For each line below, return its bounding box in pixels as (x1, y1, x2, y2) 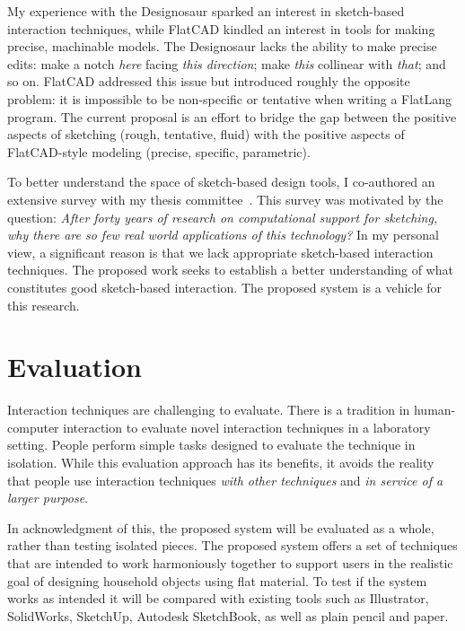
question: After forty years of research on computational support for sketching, (7, 207, 438, 226)
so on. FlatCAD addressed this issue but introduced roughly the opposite (7, 72, 410, 91)
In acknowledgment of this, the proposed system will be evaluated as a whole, (7, 518, 434, 537)
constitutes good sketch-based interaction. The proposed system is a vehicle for (7, 277, 443, 296)
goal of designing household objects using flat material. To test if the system (7, 571, 427, 590)
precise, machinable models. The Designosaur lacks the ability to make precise (7, 37, 437, 56)
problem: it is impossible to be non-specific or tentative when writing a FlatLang (7, 89, 452, 108)
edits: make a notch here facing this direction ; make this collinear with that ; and (7, 54, 446, 73)
